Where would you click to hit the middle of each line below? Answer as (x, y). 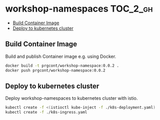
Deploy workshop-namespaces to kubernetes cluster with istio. (72, 98)
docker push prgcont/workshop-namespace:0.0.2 (55, 70)
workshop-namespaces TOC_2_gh (79, 9)
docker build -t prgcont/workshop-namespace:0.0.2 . (62, 66)
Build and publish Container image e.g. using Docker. (61, 56)
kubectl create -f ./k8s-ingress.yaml (46, 112)
